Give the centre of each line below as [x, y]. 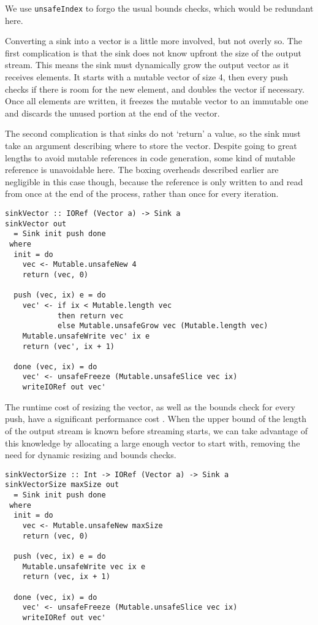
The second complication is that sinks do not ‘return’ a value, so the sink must [153, 133]
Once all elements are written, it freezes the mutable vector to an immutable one [157, 101]
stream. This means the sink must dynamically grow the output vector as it [147, 65]
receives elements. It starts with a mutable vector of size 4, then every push [147, 77]
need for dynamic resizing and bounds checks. [91, 455]
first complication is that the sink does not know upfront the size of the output [153, 52]
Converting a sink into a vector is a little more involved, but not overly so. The [153, 41]
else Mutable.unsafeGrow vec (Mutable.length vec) [163, 326]
